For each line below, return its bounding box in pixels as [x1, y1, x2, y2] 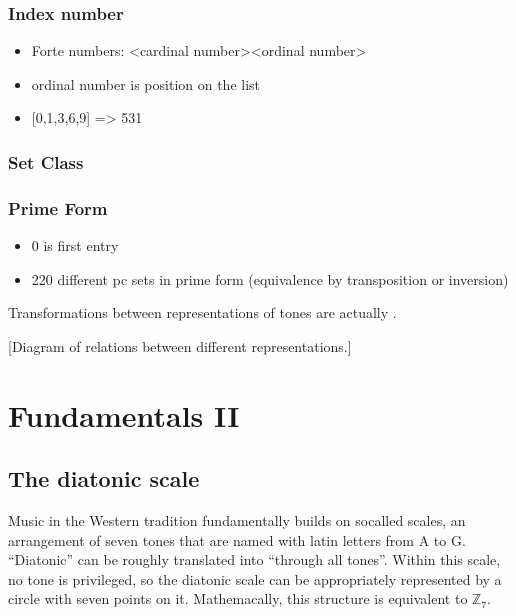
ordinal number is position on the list [31, 73, 261, 94]
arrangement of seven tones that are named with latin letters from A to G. [8, 529, 466, 550]
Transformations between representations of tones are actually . [8, 302, 397, 323]
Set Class [8, 149, 84, 174]
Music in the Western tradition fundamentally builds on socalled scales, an [8, 510, 466, 531]
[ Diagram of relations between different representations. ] [8, 335, 352, 356]
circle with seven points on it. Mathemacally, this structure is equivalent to [8, 588, 468, 609]
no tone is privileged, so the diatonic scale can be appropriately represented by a [8, 568, 502, 589]
